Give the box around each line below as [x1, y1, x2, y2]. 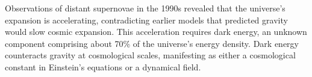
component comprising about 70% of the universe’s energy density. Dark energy [5, 37, 299, 49]
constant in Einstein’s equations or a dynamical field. [5, 60, 201, 73]
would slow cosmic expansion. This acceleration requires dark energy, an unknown [5, 25, 307, 38]
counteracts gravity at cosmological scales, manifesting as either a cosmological [5, 49, 296, 61]
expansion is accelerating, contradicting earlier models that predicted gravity [5, 13, 288, 26]
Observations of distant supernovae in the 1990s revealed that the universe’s [5, 2, 285, 14]
